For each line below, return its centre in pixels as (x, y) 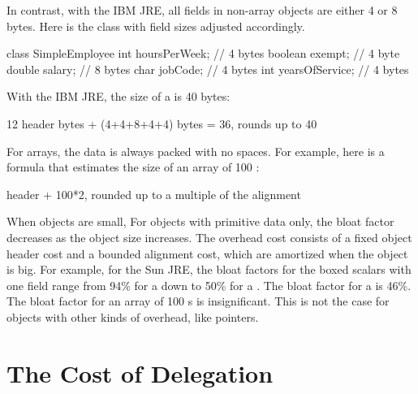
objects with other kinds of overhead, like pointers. (133, 316)
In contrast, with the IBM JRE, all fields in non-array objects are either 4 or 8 (202, 10)
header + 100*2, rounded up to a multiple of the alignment (154, 194)
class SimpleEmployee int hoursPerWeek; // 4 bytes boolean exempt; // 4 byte (203, 53)
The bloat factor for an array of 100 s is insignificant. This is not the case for (198, 301)
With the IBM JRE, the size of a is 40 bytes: (119, 96)
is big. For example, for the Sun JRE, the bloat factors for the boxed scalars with (209, 269)
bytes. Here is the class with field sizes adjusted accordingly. (156, 26)
